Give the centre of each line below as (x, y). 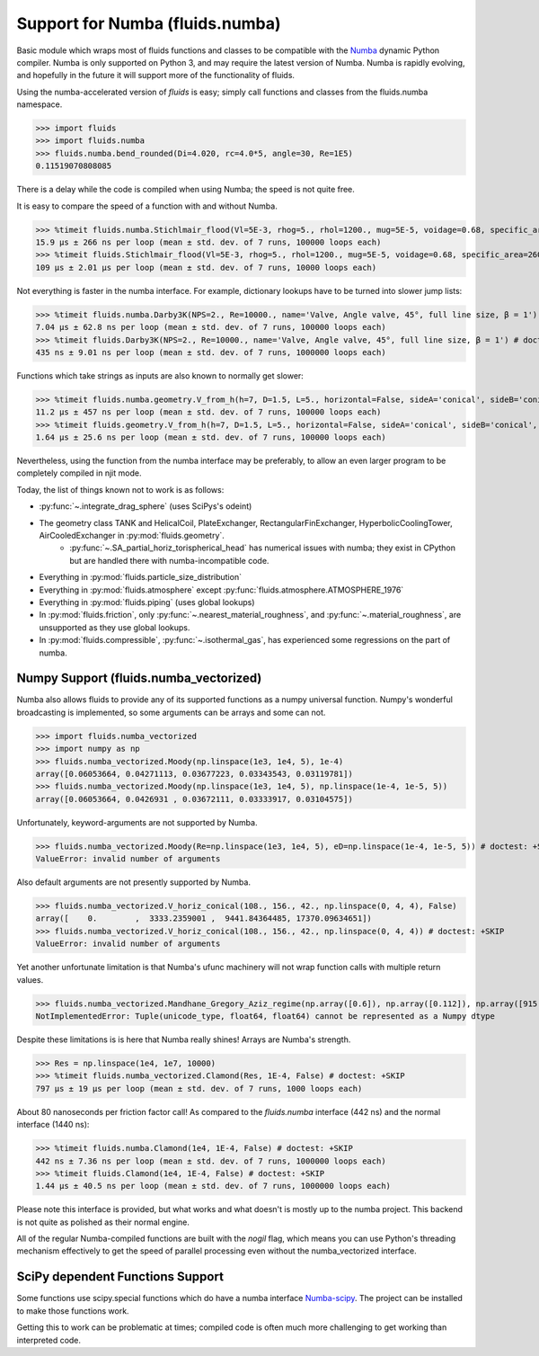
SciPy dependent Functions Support (120, 1277)
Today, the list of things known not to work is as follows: (120, 489)
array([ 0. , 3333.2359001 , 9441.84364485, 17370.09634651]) (204, 919)
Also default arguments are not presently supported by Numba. (134, 882)
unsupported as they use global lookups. (115, 627)
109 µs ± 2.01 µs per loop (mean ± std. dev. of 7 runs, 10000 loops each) (206, 267)
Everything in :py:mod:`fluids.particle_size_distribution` (141, 577)
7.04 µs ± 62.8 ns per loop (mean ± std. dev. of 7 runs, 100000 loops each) (211, 327)
